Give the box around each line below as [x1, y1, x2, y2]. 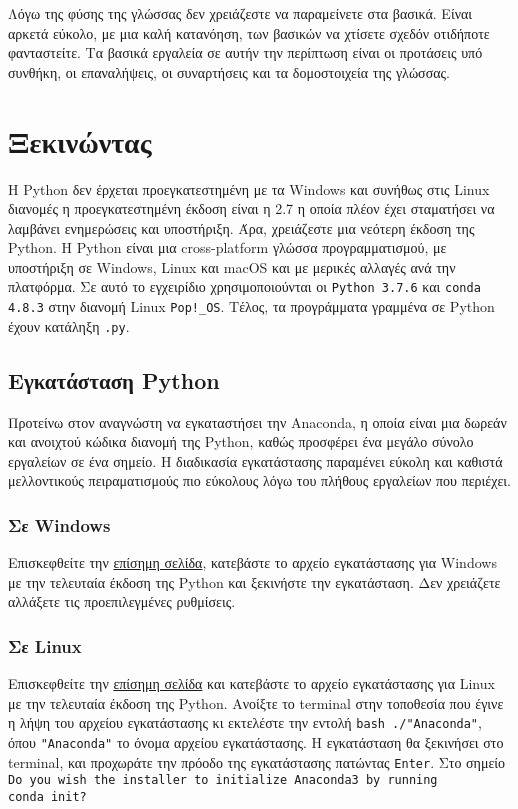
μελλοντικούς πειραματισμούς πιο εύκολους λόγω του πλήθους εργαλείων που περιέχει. [8, 470, 511, 491]
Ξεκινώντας [8, 120, 152, 161]
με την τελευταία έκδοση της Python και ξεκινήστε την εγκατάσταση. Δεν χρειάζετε [8, 571, 501, 592]
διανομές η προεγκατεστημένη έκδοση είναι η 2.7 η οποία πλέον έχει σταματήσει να [8, 198, 495, 219]
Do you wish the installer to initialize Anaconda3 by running [8, 773, 438, 788]
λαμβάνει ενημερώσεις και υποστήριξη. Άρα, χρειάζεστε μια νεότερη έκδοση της [8, 217, 475, 238]
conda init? [8, 790, 87, 805]
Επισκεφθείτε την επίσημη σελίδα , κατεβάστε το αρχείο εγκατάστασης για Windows [8, 552, 497, 573]
